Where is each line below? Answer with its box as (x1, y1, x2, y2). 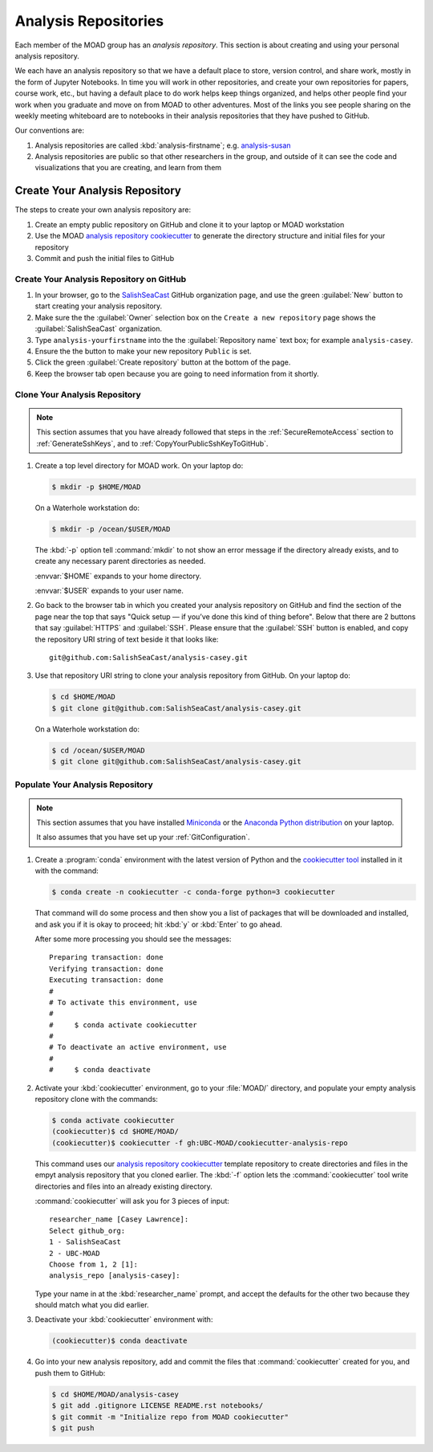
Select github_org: (49, 1226, 126, 1235)
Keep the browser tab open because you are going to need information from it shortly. (34, 369, 320, 378)
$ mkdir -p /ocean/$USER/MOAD (51, 524, 171, 533)
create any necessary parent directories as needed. (34, 557, 206, 566)
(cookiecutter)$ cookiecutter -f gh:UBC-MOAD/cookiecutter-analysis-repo (51, 1138, 348, 1148)
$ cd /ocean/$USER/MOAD (51, 745, 146, 755)
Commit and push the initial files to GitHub (34, 253, 175, 263)
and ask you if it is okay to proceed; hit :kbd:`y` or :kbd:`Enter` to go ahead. (34, 920, 282, 929)
